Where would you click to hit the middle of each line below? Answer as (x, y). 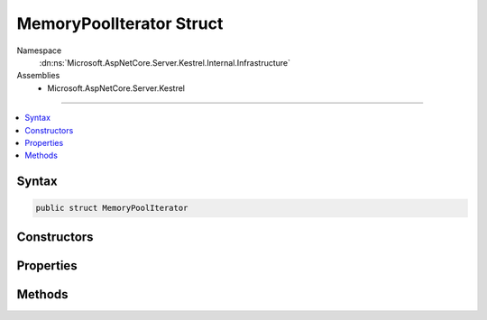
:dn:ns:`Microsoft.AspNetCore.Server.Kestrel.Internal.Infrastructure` (165, 62)
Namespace (39, 50)
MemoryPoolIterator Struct (120, 23)
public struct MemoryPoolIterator (112, 208)
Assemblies (38, 76)
